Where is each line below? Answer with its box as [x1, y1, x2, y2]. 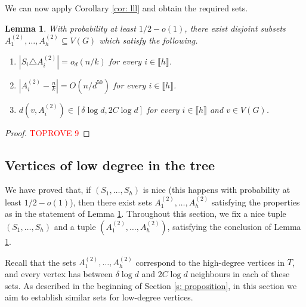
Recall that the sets [5, 256, 76, 268]
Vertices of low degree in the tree [5, 155, 215, 174]
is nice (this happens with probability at [143, 183, 290, 196]
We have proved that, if [5, 183, 91, 196]
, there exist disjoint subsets [184, 22, 286, 34]
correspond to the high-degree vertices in [135, 256, 285, 268]
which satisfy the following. [99, 34, 198, 46]
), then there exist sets [70, 195, 152, 208]
